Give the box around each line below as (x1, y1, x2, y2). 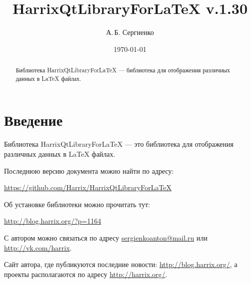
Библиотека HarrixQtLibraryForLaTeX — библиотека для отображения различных (15, 66, 230, 74)
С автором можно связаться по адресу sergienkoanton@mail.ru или (4, 232, 207, 243)
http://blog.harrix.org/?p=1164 (4, 216, 101, 226)
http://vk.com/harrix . (4, 242, 72, 253)
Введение (4, 110, 63, 130)
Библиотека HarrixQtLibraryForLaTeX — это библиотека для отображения (4, 139, 234, 149)
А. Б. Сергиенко (106, 27, 154, 37)
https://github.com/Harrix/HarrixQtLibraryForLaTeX (4, 182, 172, 193)
